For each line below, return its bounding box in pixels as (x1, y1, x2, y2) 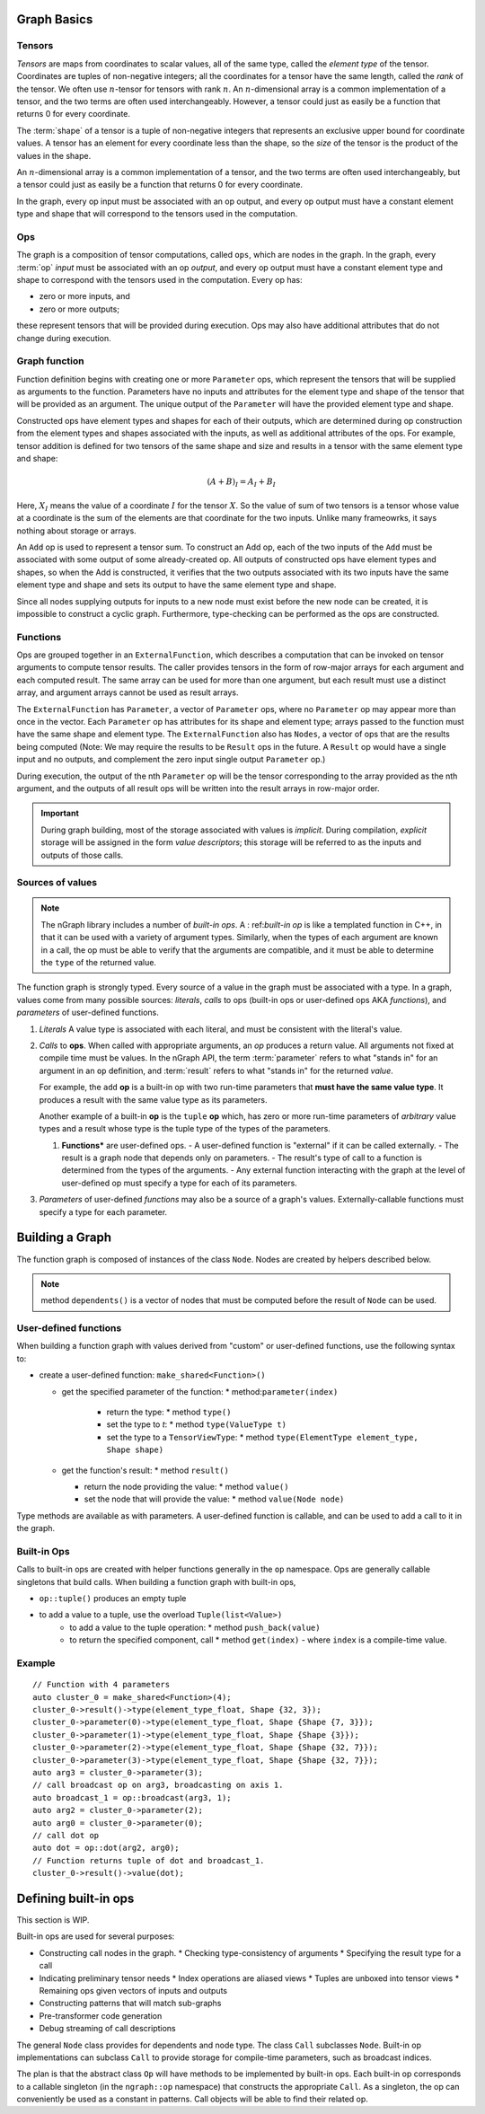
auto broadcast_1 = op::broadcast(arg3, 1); (32, 1792, 233, 1802)
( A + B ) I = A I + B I (207, 477, 277, 489)
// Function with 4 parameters (32, 1679, 171, 1690)
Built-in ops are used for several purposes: (16, 1931, 175, 1942)
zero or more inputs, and (39, 291, 130, 302)
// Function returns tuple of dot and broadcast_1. (32, 1855, 265, 1865)
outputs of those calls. (40, 850, 124, 860)
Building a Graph (16, 1230, 112, 1246)
